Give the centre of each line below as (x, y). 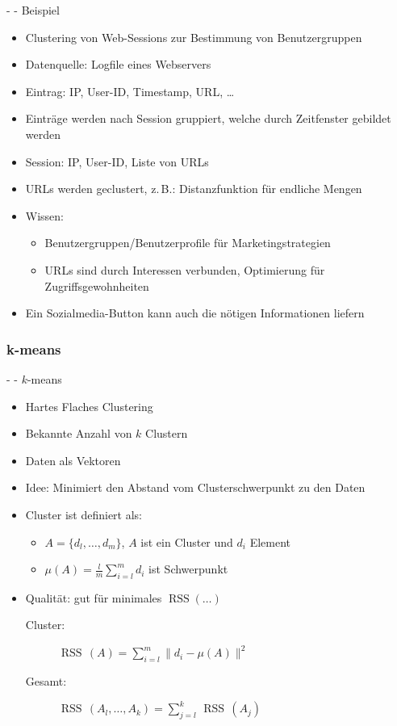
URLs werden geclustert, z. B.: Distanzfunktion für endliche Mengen (194, 189)
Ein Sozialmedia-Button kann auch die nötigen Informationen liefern (195, 313)
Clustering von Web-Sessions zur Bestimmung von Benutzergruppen (194, 37)
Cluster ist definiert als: (84, 514)
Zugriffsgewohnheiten (97, 285)
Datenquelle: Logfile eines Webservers (118, 64)
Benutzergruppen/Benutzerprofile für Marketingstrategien (188, 243)
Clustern (167, 433)
